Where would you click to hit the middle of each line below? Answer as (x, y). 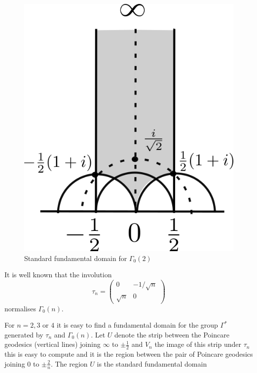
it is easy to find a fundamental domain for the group (137, 325)
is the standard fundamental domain (152, 363)
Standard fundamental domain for (76, 258)
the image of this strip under (198, 344)
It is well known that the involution (58, 275)
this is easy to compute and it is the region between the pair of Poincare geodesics (129, 354)
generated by (24, 334)
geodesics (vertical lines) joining (53, 344)
